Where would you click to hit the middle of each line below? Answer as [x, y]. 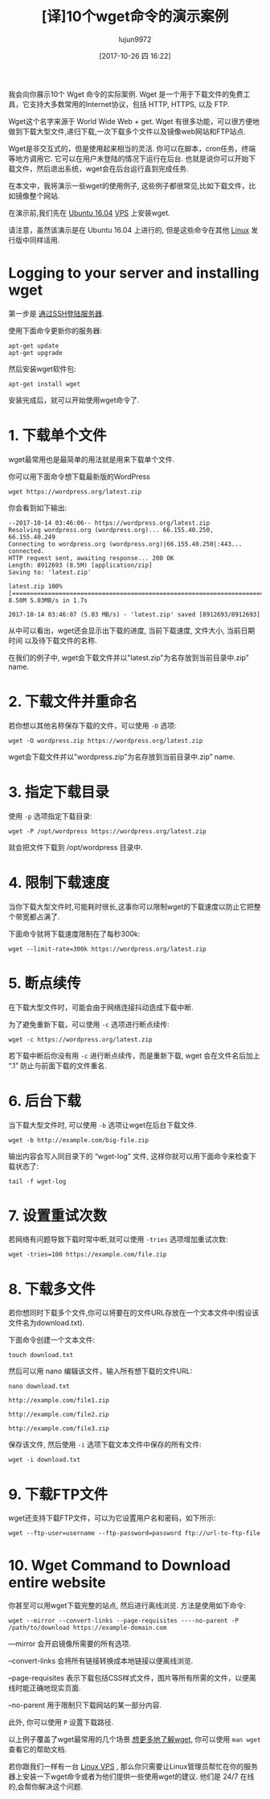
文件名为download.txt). [47, 1323]
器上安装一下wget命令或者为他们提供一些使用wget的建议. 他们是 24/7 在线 [131, 1776]
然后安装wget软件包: [42, 369]
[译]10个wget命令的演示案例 [135, 17]
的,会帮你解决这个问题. [46, 1787]
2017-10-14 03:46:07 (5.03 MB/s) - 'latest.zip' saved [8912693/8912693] [135, 614]
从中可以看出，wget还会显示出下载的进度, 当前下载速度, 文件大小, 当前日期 [132, 630]
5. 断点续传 [45, 983]
